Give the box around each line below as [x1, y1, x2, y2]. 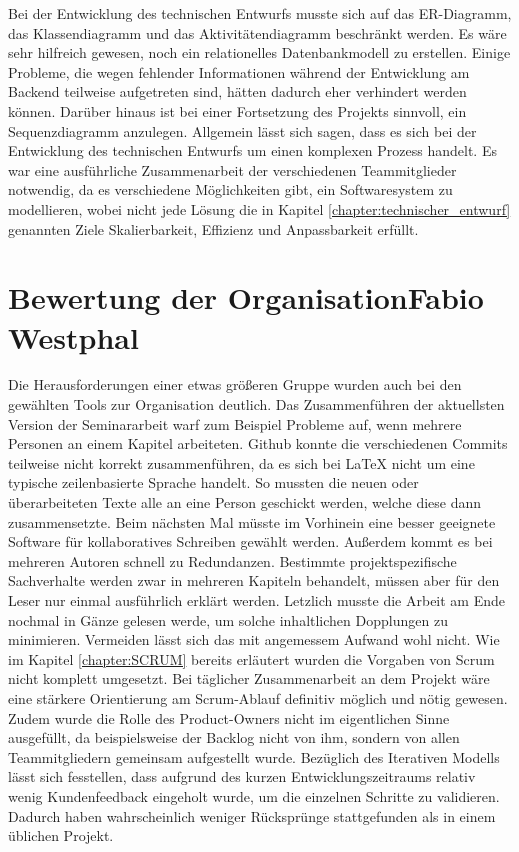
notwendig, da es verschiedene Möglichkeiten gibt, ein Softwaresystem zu [8, 179, 453, 200]
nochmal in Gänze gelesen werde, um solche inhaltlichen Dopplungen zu [8, 609, 448, 630]
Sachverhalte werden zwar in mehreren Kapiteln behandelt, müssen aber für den [8, 570, 500, 591]
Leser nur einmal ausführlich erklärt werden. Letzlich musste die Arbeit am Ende [8, 589, 505, 610]
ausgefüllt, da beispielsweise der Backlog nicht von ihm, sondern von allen [8, 727, 460, 748]
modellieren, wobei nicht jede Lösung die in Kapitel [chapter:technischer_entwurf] [8, 198, 511, 219]
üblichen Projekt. [8, 825, 114, 846]
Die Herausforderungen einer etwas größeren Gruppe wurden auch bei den [8, 374, 462, 395]
